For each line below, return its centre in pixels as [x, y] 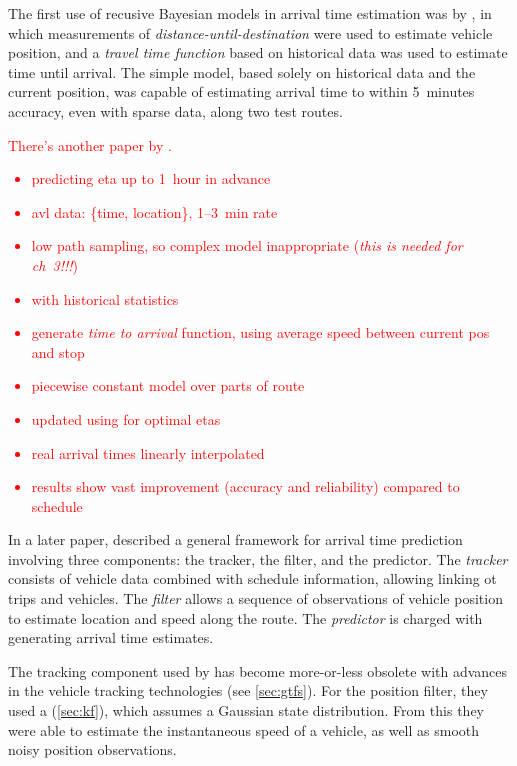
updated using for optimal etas [126, 418]
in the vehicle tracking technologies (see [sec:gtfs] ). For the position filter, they [248, 690]
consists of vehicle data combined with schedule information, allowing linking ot [252, 578]
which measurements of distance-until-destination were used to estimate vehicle [250, 32]
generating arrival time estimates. [111, 637]
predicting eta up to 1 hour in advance [151, 178]
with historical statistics [105, 298]
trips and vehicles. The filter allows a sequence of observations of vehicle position [255, 598]
